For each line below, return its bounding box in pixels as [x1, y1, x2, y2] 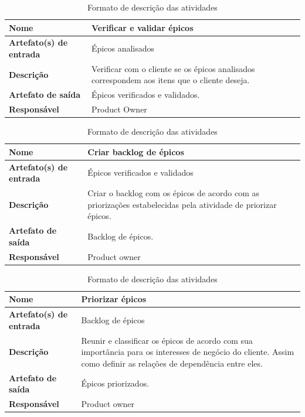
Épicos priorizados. [81, 377, 150, 389]
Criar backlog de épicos [87, 145, 184, 158]
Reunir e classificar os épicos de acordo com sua [81, 334, 253, 346]
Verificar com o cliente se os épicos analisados [91, 62, 255, 74]
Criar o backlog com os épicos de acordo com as [87, 187, 259, 199]
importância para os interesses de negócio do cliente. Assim [81, 346, 294, 358]
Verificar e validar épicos [91, 21, 194, 33]
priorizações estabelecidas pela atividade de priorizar [87, 198, 277, 210]
